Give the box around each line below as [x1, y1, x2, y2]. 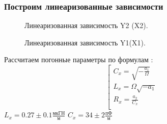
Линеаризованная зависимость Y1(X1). [24, 37, 146, 47]
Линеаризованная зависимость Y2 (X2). [24, 20, 148, 31]
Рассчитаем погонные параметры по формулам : [4, 54, 153, 65]
